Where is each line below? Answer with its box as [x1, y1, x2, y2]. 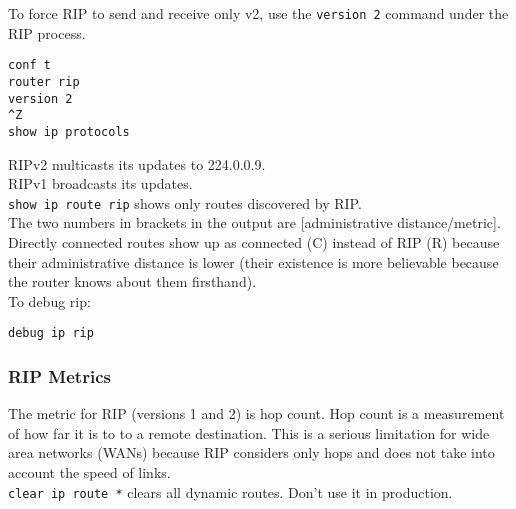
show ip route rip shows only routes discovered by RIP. [8, 192, 362, 213]
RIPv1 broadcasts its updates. [8, 173, 193, 194]
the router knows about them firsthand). [8, 271, 257, 292]
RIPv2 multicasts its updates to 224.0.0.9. [8, 153, 266, 174]
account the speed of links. [8, 462, 171, 482]
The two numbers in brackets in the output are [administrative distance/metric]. [8, 212, 501, 233]
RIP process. [8, 22, 86, 43]
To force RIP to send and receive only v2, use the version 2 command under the [8, 3, 509, 23]
